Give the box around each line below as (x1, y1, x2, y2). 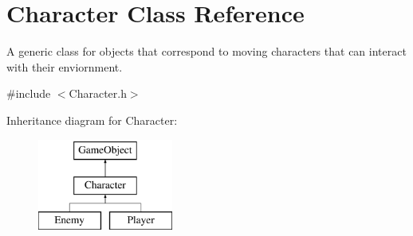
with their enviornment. (6, 58, 123, 75)
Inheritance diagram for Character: (6, 111, 178, 128)
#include (6, 85, 51, 102)
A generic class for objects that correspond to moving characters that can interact (6, 43, 407, 60)
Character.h (69, 85, 127, 102)
